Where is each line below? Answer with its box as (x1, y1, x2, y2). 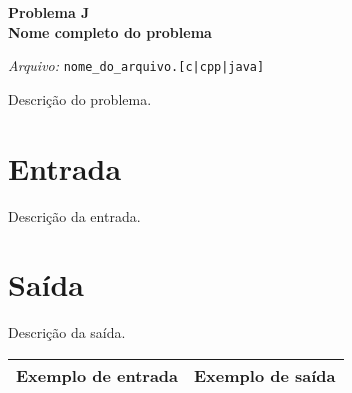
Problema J (8, 2, 90, 22)
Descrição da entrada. (8, 205, 141, 226)
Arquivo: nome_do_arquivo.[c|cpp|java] (8, 55, 265, 76)
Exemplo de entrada (16, 363, 179, 387)
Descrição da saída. (8, 322, 126, 343)
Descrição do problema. (8, 88, 152, 109)
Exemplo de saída (194, 363, 336, 387)
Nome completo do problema (8, 21, 212, 42)
